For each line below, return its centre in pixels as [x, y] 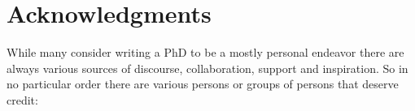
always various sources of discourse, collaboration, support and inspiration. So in [207, 68]
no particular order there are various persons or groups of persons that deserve [203, 84]
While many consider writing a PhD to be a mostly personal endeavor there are [205, 52]
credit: [22, 99]
